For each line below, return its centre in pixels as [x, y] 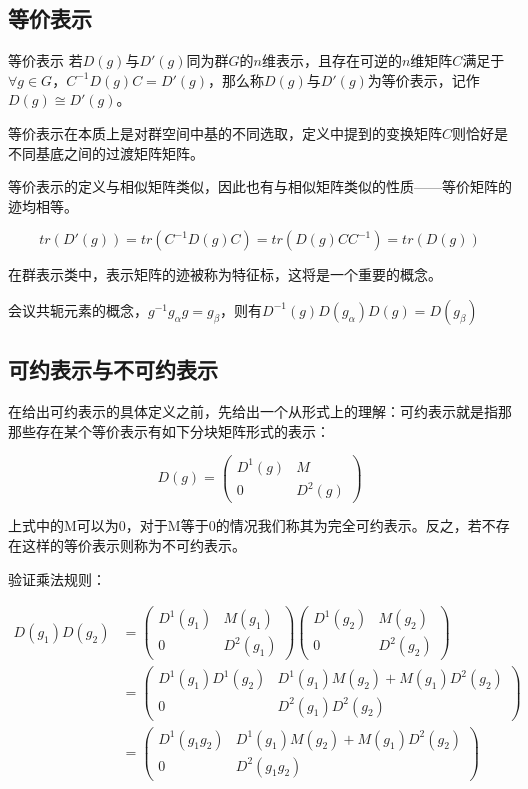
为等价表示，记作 [423, 79]
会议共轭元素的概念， [78, 309]
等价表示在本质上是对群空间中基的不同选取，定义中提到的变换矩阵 [225, 132]
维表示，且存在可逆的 [331, 60]
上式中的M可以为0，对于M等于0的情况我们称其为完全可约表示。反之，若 [245, 525]
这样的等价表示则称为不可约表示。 [133, 545]
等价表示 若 [45, 60]
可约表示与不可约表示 [113, 369]
